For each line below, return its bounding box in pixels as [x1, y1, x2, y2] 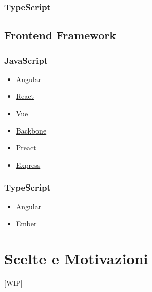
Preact [16, 142, 36, 153]
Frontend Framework [4, 27, 116, 43]
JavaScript [4, 54, 48, 66]
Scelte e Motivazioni [4, 248, 148, 269]
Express [16, 159, 41, 170]
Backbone [16, 125, 47, 136]
